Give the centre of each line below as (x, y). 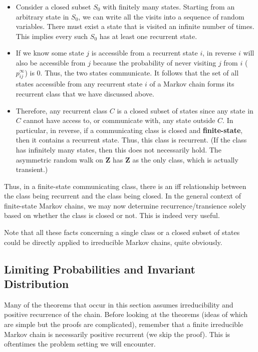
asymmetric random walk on (59, 159)
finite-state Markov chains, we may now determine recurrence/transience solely (125, 205)
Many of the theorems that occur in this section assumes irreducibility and (119, 304)
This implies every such (52, 36)
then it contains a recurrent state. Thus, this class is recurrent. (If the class (131, 140)
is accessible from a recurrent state (145, 53)
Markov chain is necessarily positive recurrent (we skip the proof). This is (117, 334)
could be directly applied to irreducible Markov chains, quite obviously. (113, 242)
